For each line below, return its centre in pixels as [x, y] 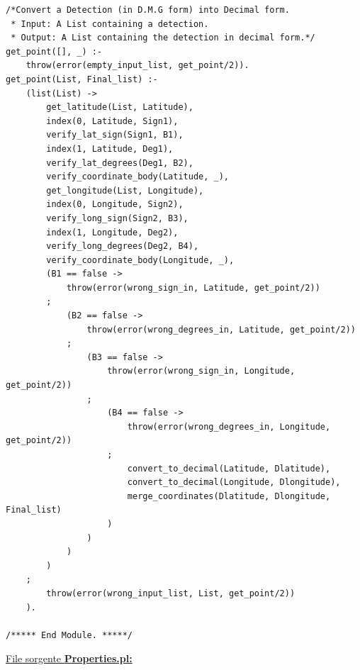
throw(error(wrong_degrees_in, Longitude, [229, 426]
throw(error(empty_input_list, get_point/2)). [137, 66]
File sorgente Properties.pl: [69, 658]
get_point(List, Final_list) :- [82, 79]
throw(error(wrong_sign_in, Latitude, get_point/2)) [193, 287]
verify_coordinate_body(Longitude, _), [140, 260]
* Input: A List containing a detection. [110, 24]
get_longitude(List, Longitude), [125, 190]
